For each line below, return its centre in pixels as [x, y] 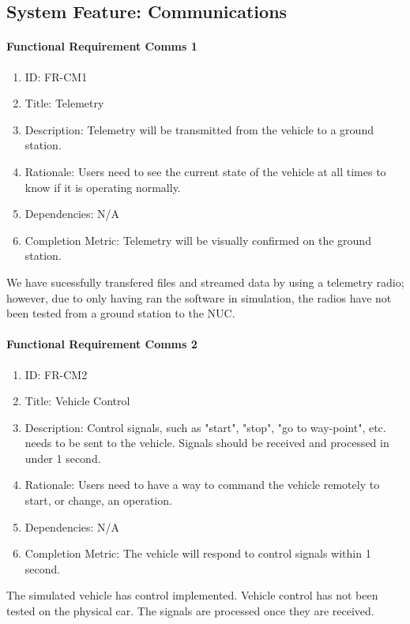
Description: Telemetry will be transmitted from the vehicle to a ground [199, 129]
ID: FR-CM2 [56, 374]
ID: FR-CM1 [56, 76]
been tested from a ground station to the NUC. [121, 313]
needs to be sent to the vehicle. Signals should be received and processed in [207, 443]
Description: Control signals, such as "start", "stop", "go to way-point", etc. [205, 427]
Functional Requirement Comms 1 [102, 46]
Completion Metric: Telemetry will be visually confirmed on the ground [198, 240]
